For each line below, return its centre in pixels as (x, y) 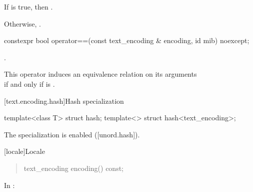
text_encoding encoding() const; (74, 168)
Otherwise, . (23, 23)
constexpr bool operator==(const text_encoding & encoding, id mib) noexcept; (127, 40)
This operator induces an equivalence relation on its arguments (100, 74)
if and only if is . (29, 83)
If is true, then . (28, 7)
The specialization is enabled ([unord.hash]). (72, 134)
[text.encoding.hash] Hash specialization (64, 101)
